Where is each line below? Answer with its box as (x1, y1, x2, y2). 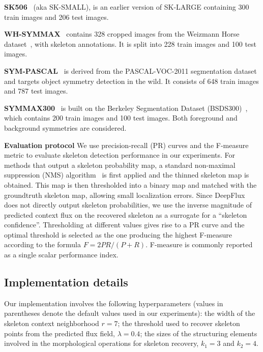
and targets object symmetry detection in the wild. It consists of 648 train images (4, 75, 259, 86)
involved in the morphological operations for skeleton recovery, (4, 338, 199, 348)
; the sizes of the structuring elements (140, 328, 257, 338)
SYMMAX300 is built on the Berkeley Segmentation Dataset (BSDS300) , (4, 102, 248, 113)
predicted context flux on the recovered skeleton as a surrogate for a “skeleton (4, 209, 247, 220)
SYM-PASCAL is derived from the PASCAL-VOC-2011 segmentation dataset (4, 65, 257, 76)
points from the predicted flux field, (4, 328, 115, 338)
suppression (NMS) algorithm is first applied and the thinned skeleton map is (4, 169, 249, 180)
